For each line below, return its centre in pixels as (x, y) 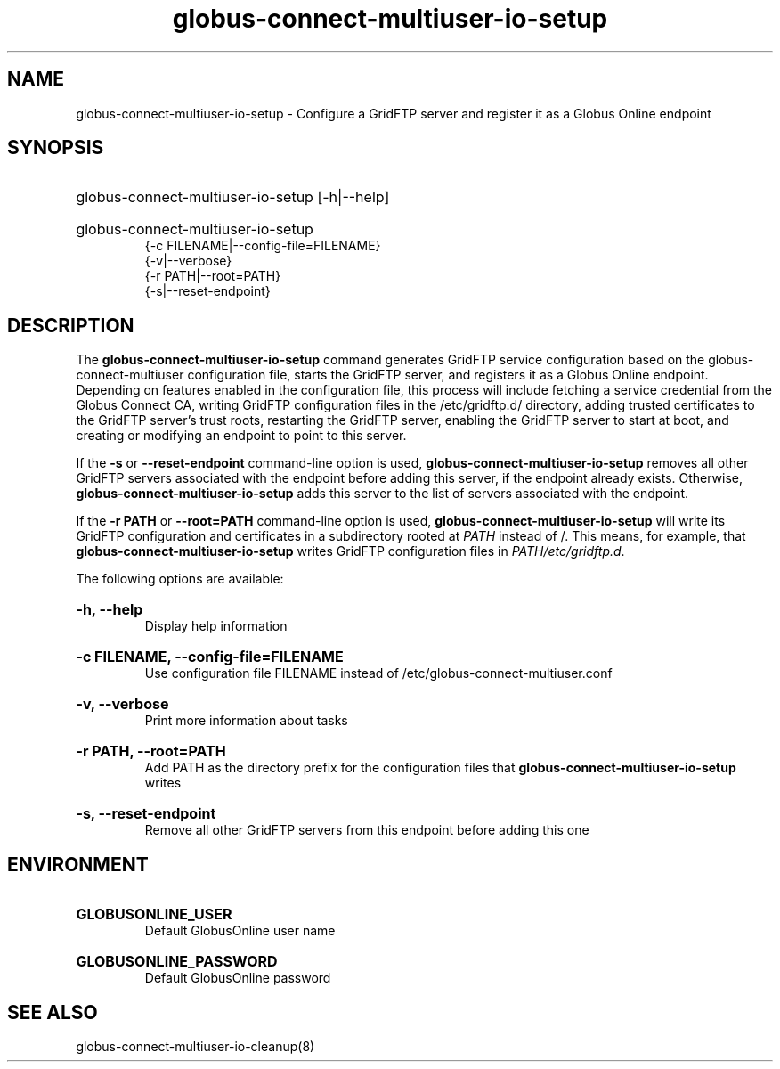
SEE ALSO (53, 1012)
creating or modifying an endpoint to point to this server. (241, 436)
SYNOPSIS (56, 148)
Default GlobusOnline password (238, 978)
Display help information (216, 626)
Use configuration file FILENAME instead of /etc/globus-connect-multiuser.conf (378, 673)
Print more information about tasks (246, 721)
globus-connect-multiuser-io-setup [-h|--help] (233, 197)
